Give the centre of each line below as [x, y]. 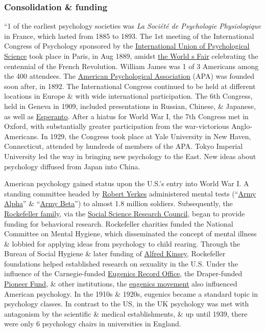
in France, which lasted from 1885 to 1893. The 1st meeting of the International [129, 36]
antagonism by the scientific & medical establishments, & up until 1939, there [126, 313]
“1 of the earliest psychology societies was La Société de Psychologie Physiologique [132, 26]
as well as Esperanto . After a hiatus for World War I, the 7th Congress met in [126, 116]
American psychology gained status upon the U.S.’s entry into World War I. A [127, 183]
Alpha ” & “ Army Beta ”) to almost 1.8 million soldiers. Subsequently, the [118, 203]
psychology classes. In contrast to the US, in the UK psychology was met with [127, 304]
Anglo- [242, 126]
